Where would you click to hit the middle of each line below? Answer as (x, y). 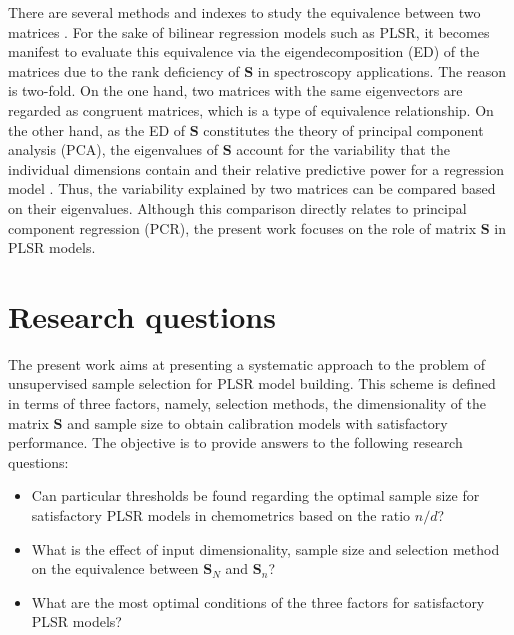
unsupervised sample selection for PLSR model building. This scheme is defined (252, 383)
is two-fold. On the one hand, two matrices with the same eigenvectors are (235, 90)
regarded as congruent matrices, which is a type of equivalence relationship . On (251, 109)
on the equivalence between (115, 568)
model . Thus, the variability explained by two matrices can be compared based (252, 188)
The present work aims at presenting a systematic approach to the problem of (246, 363)
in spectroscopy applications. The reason (381, 70)
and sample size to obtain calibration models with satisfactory (257, 422)
